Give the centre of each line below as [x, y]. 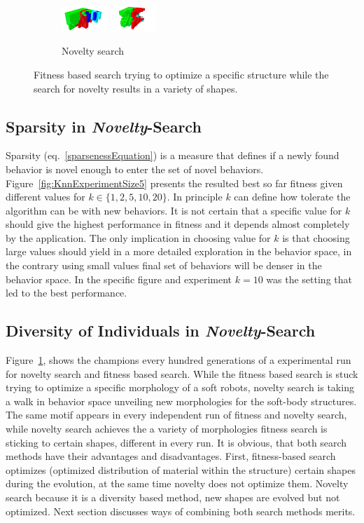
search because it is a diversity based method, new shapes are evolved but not [173, 497]
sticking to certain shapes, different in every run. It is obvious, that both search [176, 442]
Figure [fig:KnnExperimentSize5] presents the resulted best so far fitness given [174, 183]
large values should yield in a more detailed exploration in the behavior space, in [179, 251]
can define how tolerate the [292, 197]
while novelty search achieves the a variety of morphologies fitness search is [167, 429]
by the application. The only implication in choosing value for [138, 237]
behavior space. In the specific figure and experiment [119, 279]
